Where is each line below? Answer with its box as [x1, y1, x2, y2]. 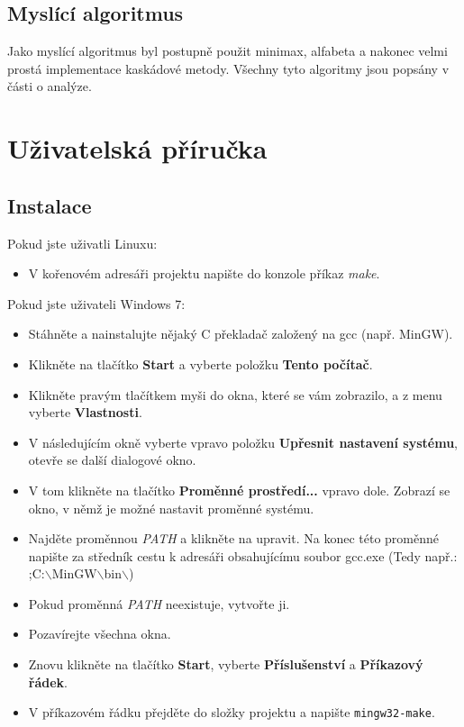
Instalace [7, 191, 92, 219]
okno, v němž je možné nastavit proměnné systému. [28, 498, 314, 517]
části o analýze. [7, 77, 92, 95]
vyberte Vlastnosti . [28, 403, 142, 422]
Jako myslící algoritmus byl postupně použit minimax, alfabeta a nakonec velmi [7, 41, 448, 60]
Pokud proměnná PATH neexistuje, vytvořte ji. [28, 594, 290, 613]
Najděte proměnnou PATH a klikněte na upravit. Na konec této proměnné [28, 529, 439, 548]
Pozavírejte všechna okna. [28, 624, 171, 643]
